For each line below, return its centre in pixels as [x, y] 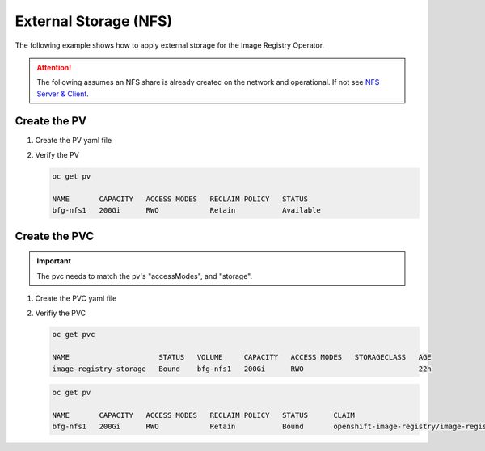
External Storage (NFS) [94, 21]
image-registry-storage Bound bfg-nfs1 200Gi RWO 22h [242, 369]
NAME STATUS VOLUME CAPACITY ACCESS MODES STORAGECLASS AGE [242, 357]
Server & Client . [63, 94]
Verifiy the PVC [61, 313]
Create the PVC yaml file [76, 298]
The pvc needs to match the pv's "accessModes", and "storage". [145, 276]
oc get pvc [74, 335]
